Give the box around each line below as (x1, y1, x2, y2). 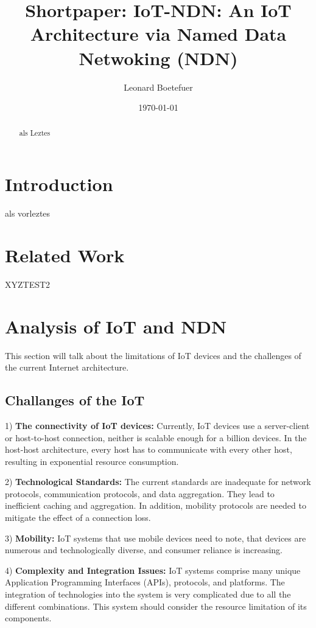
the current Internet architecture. (5, 361, 129, 374)
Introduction (5, 172, 113, 197)
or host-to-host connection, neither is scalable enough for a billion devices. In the (5, 431, 307, 444)
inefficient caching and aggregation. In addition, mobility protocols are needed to (5, 499, 306, 512)
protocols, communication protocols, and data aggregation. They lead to (5, 487, 275, 500)
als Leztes (19, 128, 51, 138)
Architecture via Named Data (30, 21, 287, 46)
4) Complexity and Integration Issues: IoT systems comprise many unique (5, 563, 301, 576)
